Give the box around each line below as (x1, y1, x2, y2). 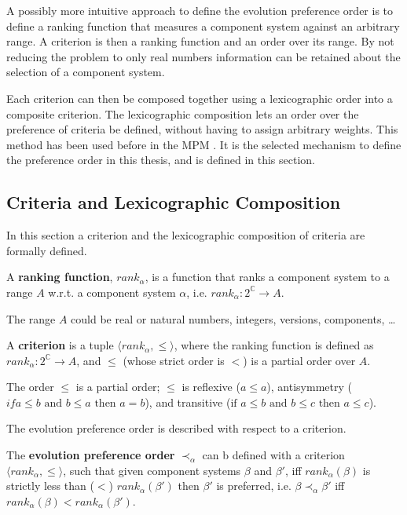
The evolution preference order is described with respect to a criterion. (6, 420, 346, 436)
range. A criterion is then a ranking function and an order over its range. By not (6, 33, 394, 49)
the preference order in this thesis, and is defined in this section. (6, 152, 316, 168)
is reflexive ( (181, 378, 240, 395)
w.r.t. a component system (48, 283, 176, 300)
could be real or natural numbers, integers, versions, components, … (71, 310, 396, 327)
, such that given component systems (63, 462, 241, 478)
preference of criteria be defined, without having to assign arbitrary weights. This (6, 121, 398, 137)
